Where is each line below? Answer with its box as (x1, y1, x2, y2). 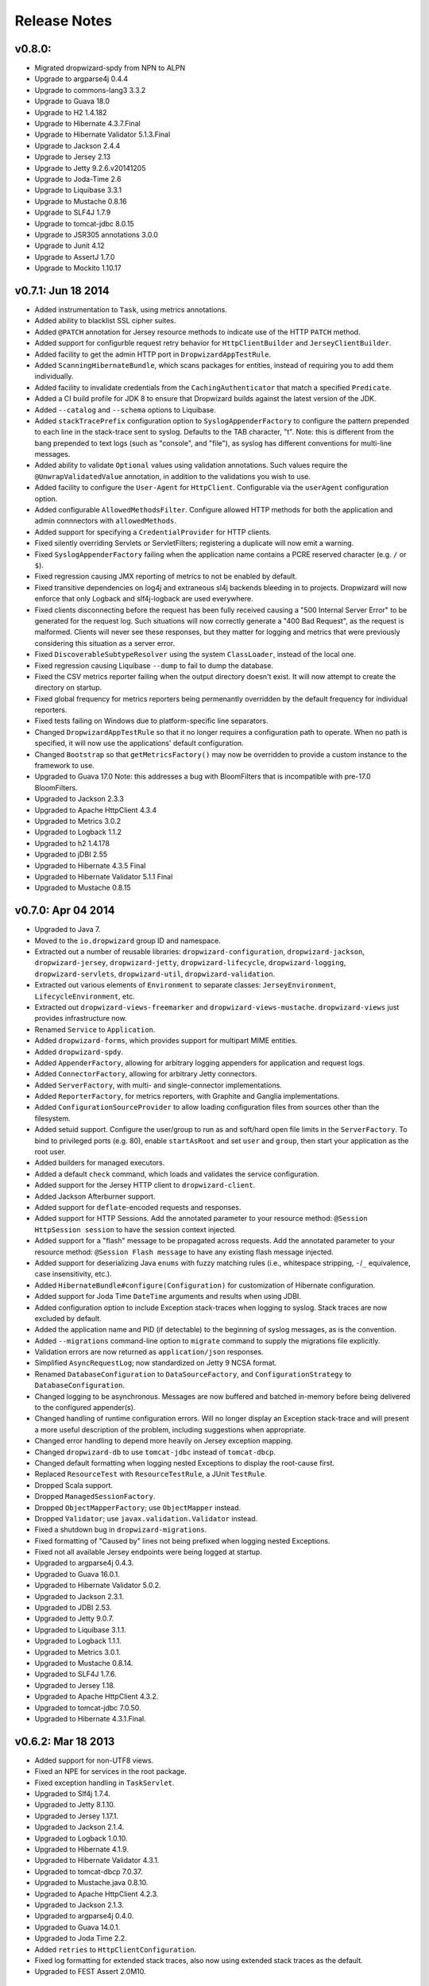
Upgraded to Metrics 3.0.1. (34, 1647, 122, 1656)
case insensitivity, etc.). (34, 1269, 112, 1279)
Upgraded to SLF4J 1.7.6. (34, 1669, 117, 1679)
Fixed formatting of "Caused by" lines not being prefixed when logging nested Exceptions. (34, 1536, 330, 1545)
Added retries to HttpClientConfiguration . (34, 1945, 197, 1954)
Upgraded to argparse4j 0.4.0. (34, 1911, 134, 1921)
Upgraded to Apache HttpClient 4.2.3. (34, 1889, 159, 1899)
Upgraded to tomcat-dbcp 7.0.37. (34, 1867, 143, 1876)
